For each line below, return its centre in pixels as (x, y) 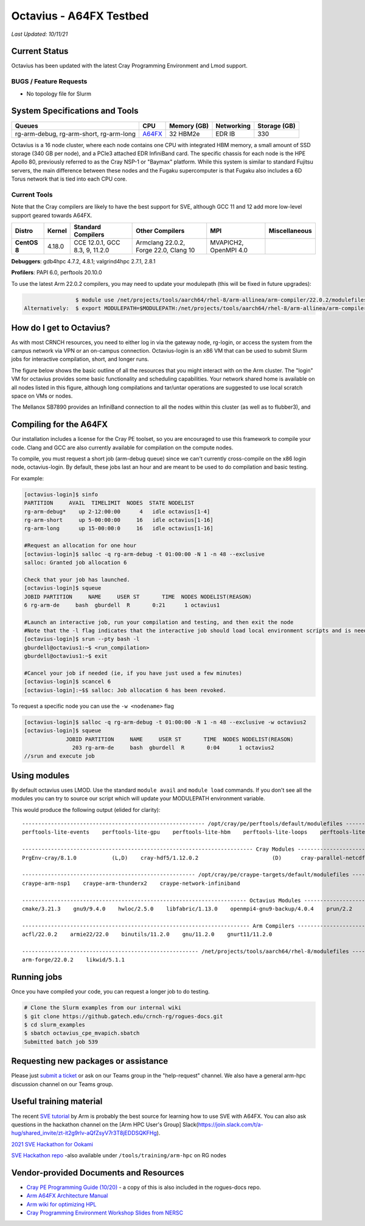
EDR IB (225, 134)
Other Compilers (160, 230)
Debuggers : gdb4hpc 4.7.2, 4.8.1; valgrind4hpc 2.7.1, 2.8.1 (83, 261)
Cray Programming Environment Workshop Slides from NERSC (105, 1213)
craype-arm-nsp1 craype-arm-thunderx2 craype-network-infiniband (131, 883)
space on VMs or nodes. (42, 396)
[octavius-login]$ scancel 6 (68, 682)
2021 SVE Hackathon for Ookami (52, 1144)
